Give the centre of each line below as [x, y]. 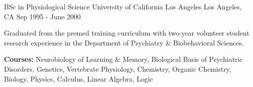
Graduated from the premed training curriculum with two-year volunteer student [127, 33]
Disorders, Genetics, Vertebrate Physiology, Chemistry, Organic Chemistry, [118, 68]
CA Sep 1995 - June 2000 [42, 16]
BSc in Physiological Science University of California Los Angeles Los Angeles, [123, 6]
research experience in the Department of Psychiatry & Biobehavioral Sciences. [124, 42]
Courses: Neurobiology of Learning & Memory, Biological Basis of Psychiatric [123, 59]
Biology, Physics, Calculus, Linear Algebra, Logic [79, 78]
